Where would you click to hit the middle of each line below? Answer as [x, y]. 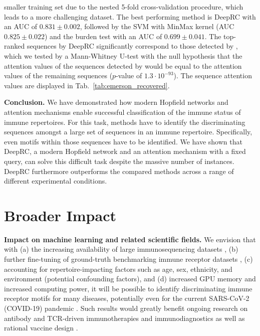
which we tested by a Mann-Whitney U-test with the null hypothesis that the [123, 55]
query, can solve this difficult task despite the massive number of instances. [119, 161]
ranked [15, 46]
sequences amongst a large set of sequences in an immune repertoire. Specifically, [128, 132]
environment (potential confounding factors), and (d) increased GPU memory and [130, 279]
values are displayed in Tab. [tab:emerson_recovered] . [87, 85]
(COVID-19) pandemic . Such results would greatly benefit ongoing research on [126, 308]
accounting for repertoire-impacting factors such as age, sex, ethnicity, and [118, 269]
